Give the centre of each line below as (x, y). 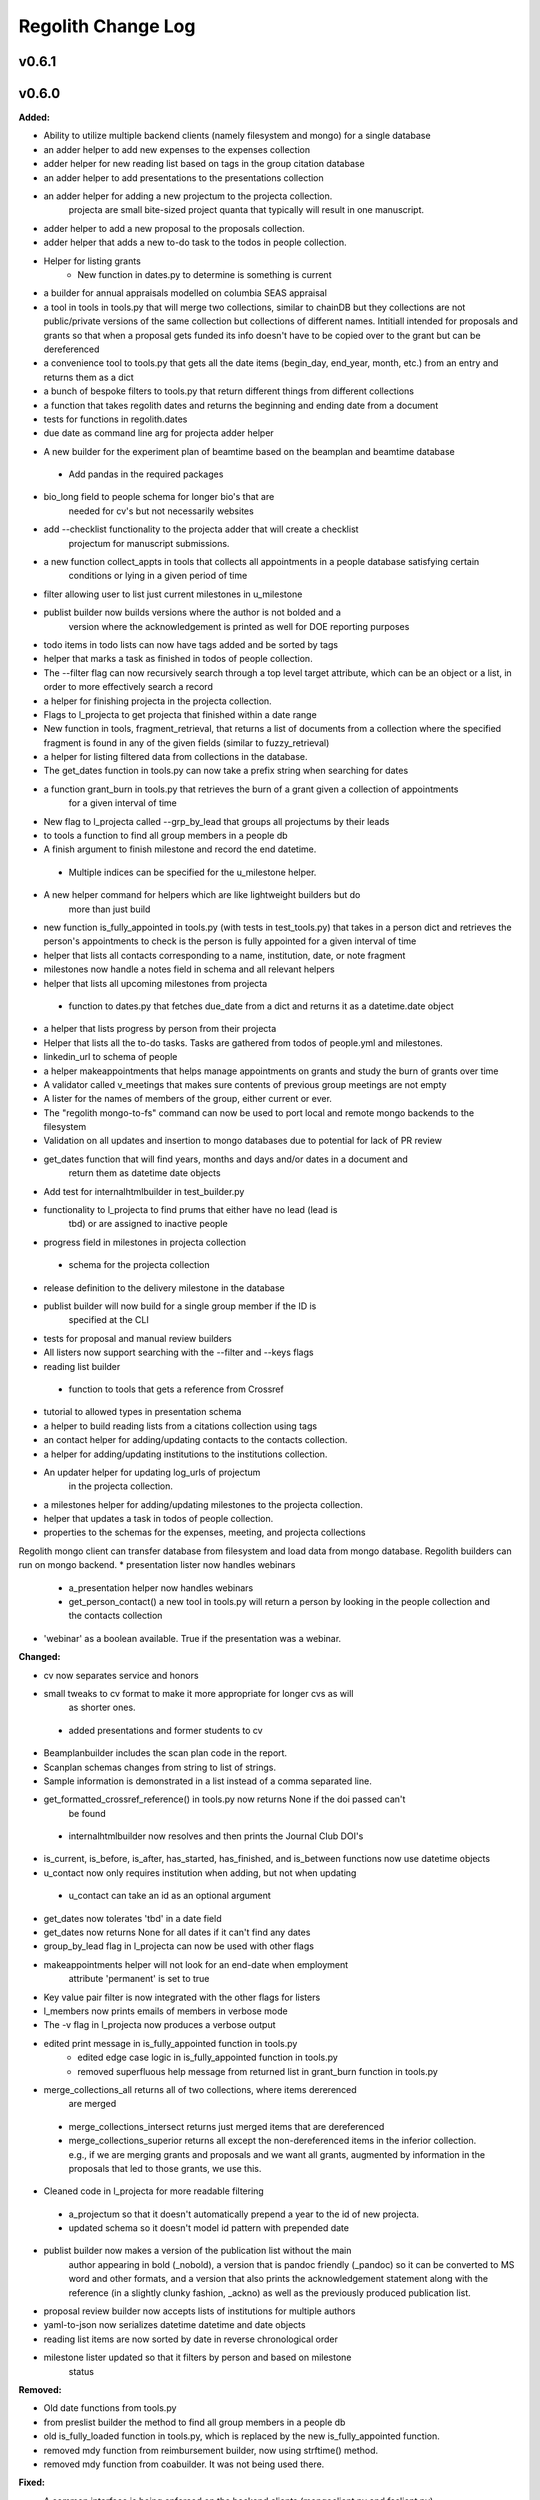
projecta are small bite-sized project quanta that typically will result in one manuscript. (246, 210)
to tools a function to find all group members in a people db (166, 836)
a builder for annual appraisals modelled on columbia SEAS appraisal (185, 293)
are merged (92, 2104)
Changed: (39, 1657)
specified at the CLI (108, 1320)
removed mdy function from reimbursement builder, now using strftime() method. (211, 2450)
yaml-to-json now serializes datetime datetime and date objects (174, 2325)
